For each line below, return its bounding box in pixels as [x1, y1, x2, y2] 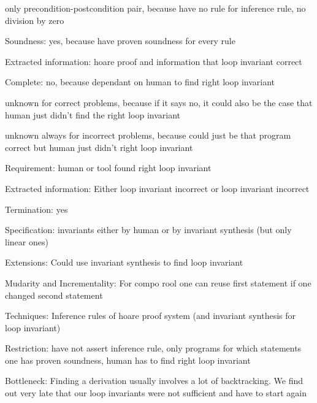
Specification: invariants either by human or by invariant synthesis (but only [5, 223, 292, 236]
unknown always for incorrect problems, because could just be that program [5, 129, 291, 142]
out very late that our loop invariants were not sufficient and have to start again [5, 386, 307, 399]
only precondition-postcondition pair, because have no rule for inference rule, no [5, 2, 306, 14]
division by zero [5, 13, 64, 26]
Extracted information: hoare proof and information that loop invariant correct [5, 55, 302, 67]
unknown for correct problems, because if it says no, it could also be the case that [5, 96, 313, 109]
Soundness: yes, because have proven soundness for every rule [5, 34, 235, 47]
